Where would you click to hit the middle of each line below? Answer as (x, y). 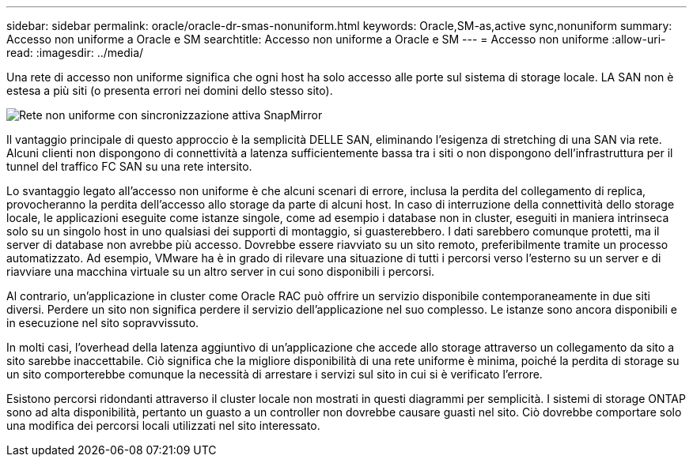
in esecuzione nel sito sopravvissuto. (103, 323)
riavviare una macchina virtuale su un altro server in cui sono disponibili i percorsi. (221, 271)
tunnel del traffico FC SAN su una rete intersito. (129, 166)
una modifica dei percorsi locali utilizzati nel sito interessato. (163, 425)
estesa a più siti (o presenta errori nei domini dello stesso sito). (170, 90)
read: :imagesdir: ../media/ (75, 53)
